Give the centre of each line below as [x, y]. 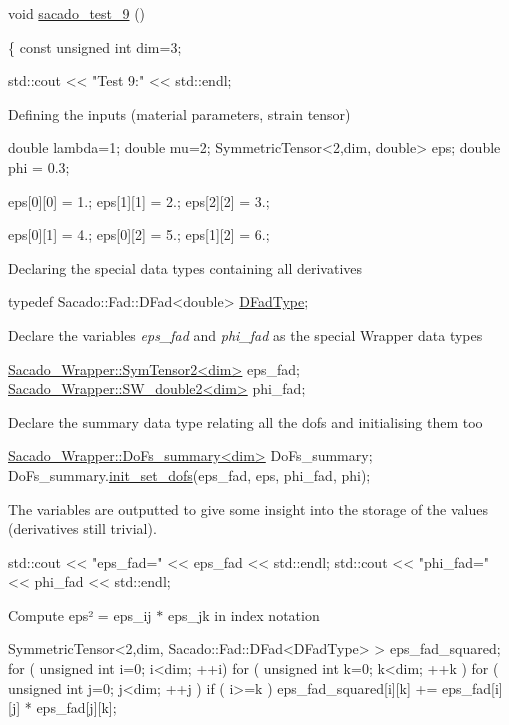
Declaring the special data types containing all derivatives [185, 267]
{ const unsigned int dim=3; [95, 46]
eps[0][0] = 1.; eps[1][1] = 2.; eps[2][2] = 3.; [139, 200]
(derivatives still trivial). [82, 528]
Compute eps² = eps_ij [80, 614]
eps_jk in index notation [243, 614]
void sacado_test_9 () [77, 13]
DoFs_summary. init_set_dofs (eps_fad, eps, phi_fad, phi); [189, 474]
